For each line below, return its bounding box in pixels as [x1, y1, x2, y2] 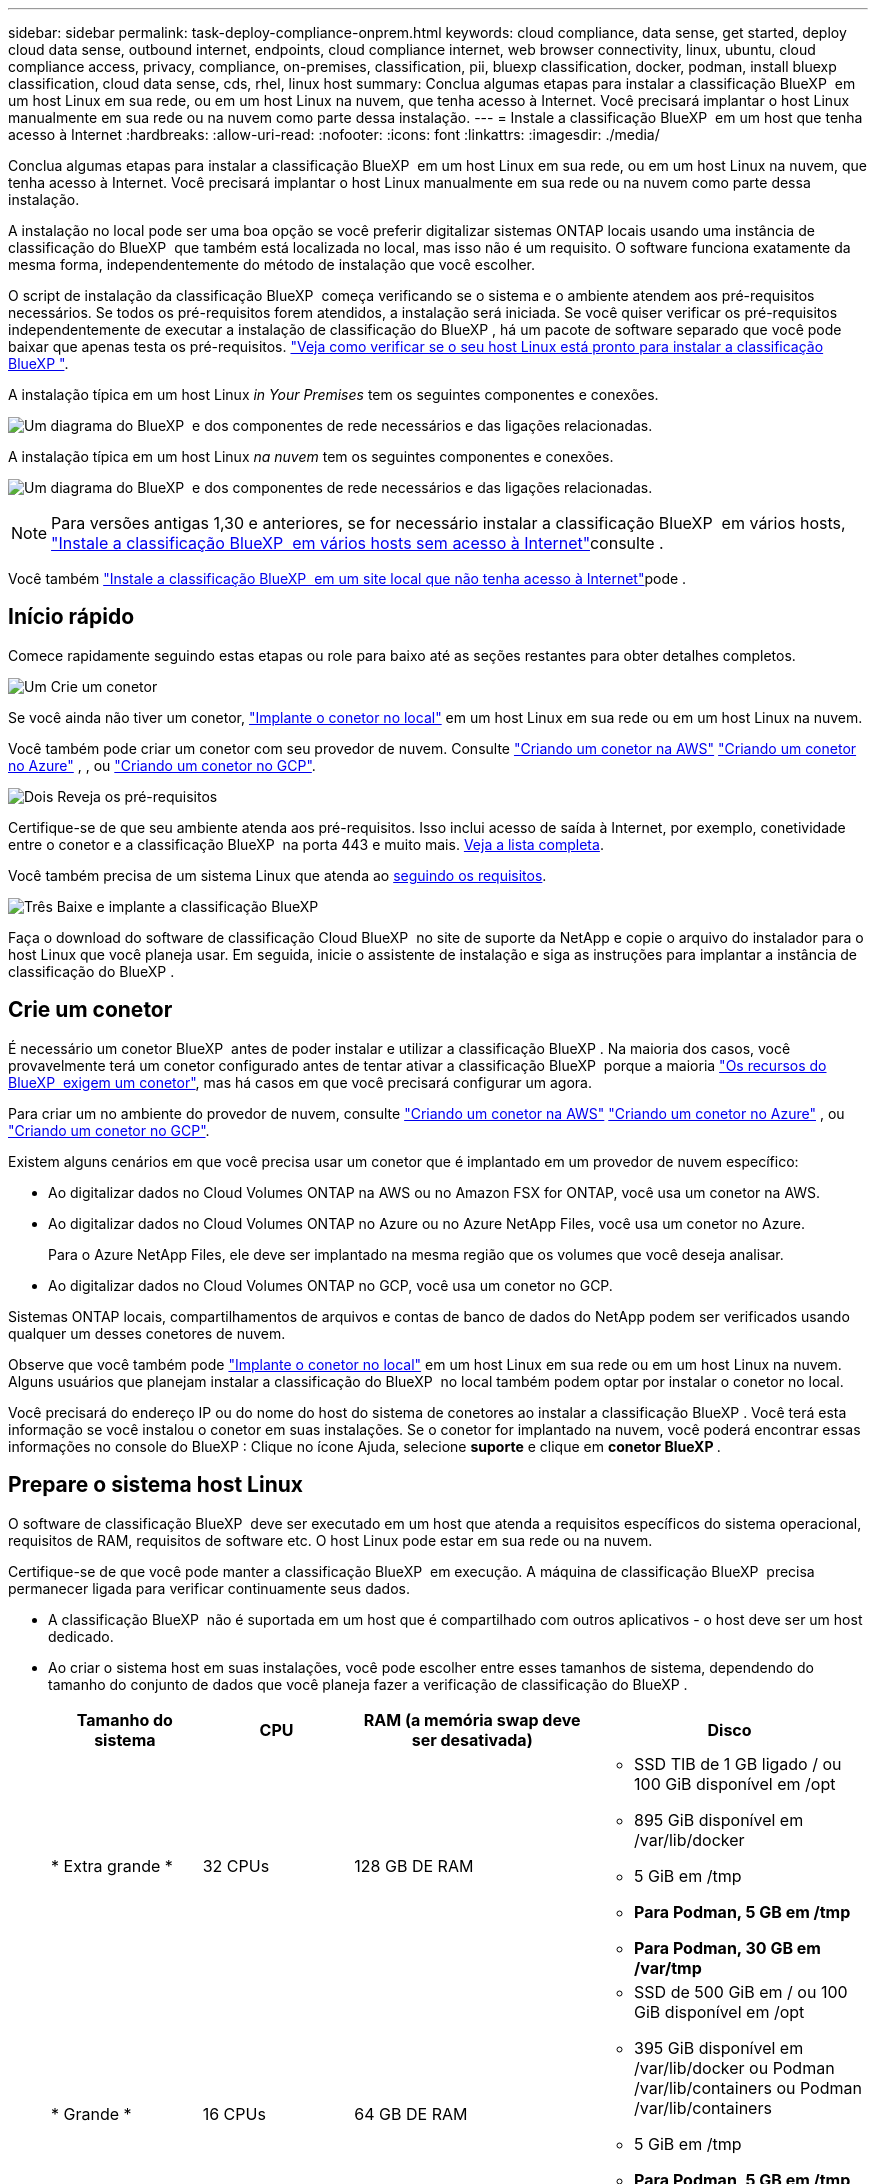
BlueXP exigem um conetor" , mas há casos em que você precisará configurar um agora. [8, 1073, 592, 1091]
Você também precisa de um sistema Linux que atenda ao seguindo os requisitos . [8, 866, 547, 884]
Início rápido [8, 604, 135, 630]
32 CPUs [202, 1855, 270, 1876]
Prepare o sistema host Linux [8, 1472, 303, 1498]
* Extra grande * [51, 1855, 173, 1876]
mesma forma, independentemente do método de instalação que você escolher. [8, 256, 536, 273]
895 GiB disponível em [634, 1809, 804, 1830]
